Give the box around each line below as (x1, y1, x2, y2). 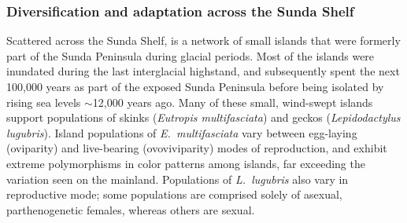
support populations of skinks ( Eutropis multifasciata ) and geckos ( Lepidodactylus (6, 109, 401, 126)
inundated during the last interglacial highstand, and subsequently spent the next (6, 63, 400, 79)
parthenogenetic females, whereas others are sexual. (6, 201, 255, 218)
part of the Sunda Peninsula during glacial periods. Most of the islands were (6, 47, 375, 64)
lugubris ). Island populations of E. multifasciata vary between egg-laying (6, 124, 357, 141)
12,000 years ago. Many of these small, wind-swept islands (92, 93, 373, 110)
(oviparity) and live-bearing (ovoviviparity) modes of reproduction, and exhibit (6, 140, 387, 156)
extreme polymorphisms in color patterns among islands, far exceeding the (6, 155, 365, 171)
